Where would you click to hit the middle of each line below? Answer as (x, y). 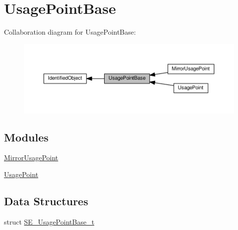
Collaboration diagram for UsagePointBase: (70, 32)
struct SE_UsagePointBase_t (49, 221)
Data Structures (46, 201)
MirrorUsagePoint (31, 158)
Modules (26, 137)
